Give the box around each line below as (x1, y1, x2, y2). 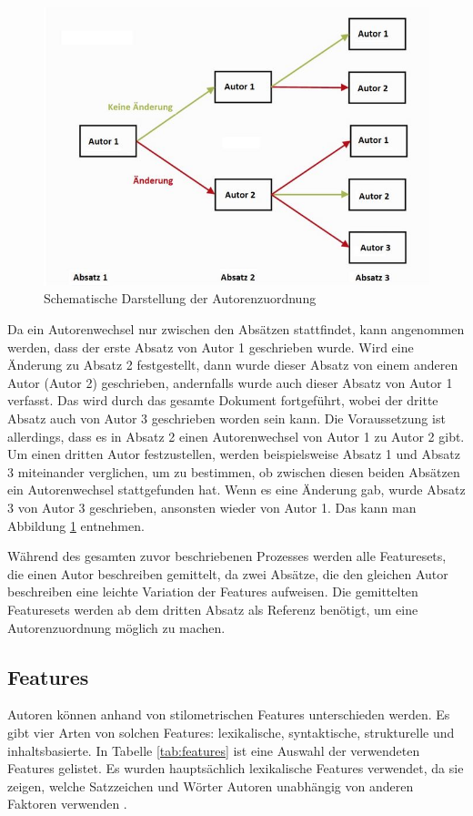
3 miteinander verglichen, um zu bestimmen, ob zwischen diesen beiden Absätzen (7, 462, 460, 481)
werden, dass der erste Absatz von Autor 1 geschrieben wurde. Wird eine (7, 337, 414, 356)
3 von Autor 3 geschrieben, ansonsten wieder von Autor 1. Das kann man (7, 497, 417, 516)
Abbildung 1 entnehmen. (7, 515, 145, 535)
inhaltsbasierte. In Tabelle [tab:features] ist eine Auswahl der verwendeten (7, 740, 420, 760)
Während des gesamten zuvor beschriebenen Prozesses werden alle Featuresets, (7, 546, 447, 566)
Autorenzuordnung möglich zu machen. (7, 617, 226, 637)
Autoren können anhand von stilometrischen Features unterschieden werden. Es (7, 705, 450, 724)
